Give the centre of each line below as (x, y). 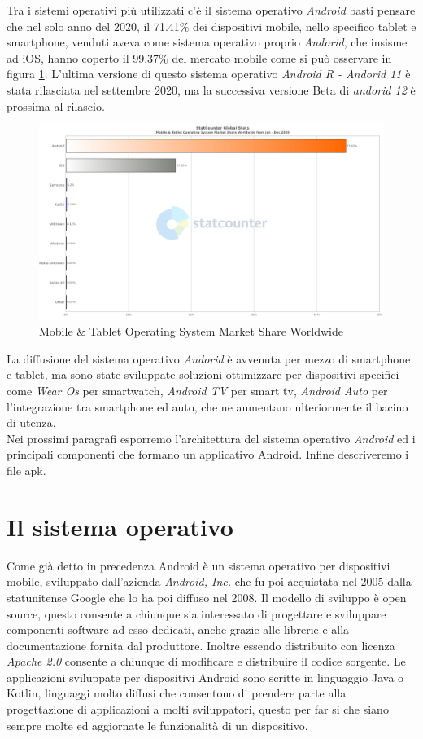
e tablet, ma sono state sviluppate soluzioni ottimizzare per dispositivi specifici (203, 374)
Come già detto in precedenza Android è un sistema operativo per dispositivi (198, 565)
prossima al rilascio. (56, 106)
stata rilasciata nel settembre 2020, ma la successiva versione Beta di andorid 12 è (211, 89)
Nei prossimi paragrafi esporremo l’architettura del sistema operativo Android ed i (211, 438)
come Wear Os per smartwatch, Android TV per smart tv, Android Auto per (197, 391)
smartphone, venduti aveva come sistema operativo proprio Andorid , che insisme (207, 42)
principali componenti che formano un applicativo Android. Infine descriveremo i (208, 454)
